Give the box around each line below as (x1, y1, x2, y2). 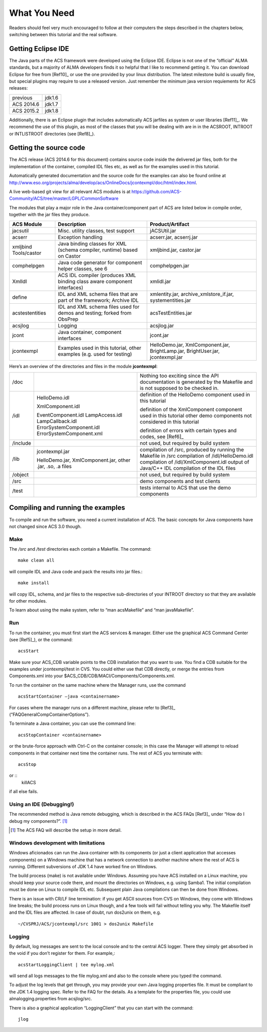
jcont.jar (150, 331, 169, 338)
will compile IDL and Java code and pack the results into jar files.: (9, 568, 143, 574)
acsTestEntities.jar (150, 309, 192, 316)
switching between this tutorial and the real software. (9, 31, 118, 37)
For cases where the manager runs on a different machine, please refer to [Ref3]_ (9, 704, 176, 710)
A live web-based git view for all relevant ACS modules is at (9, 188, 131, 195)
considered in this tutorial (139, 419, 199, 425)
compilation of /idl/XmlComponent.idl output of (139, 459, 250, 465)
